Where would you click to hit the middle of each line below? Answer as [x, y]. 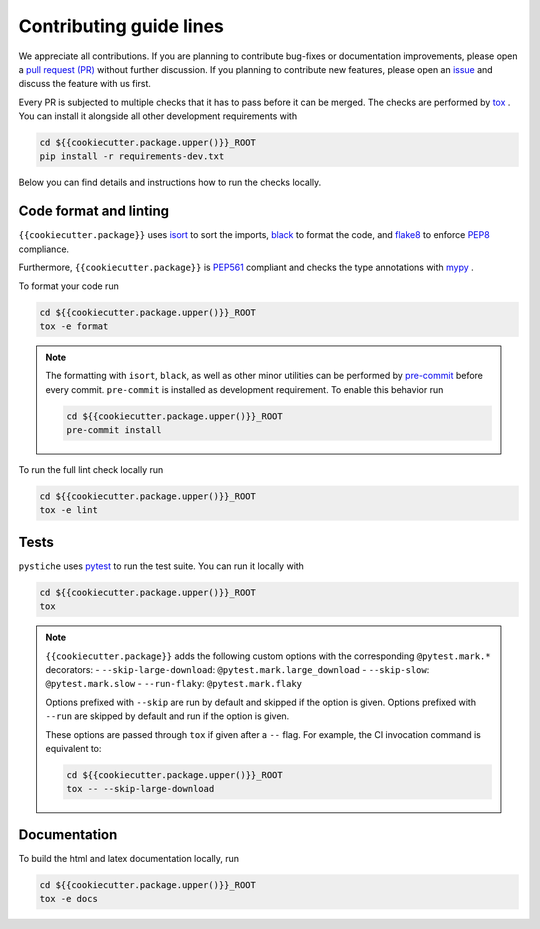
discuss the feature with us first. [85, 84]
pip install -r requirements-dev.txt [132, 156]
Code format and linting [94, 211]
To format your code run [68, 286]
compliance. [44, 249]
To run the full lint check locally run [91, 470]
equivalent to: [73, 749]
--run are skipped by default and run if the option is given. [167, 716]
